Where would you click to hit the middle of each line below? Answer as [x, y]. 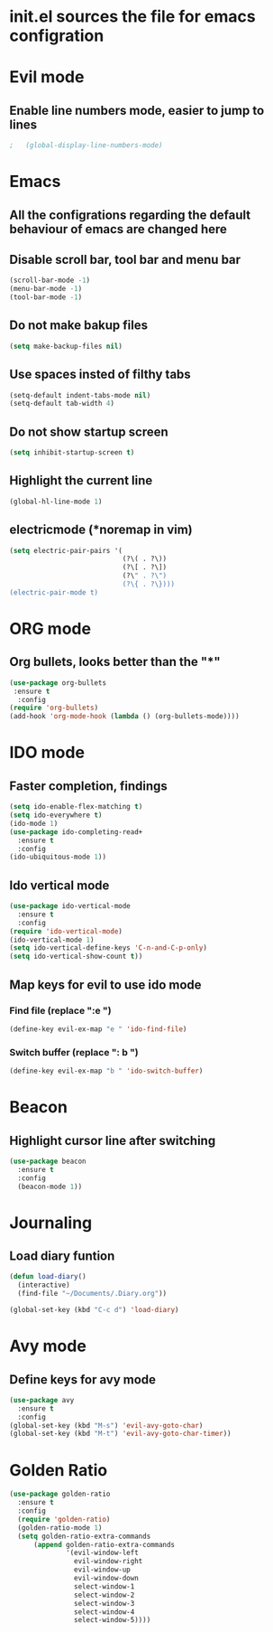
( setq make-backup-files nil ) [66, 346]
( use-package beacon [48, 1161]
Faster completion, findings [89, 786]
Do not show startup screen [89, 431]
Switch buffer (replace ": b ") [74, 1052]
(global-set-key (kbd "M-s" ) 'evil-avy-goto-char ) [106, 1425]
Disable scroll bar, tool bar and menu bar [125, 260]
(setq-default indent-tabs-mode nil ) [80, 395]
